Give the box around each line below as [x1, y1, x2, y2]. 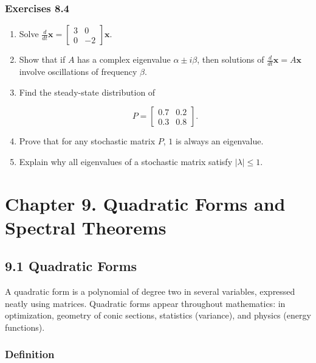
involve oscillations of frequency [19, 65, 137, 78]
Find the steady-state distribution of [19, 85, 156, 98]
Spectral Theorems [5, 214, 167, 239]
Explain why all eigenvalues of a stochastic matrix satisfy [19, 155, 233, 167]
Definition [5, 347, 55, 362]
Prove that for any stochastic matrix [19, 135, 156, 147]
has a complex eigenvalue [77, 53, 171, 66]
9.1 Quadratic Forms [5, 256, 137, 275]
